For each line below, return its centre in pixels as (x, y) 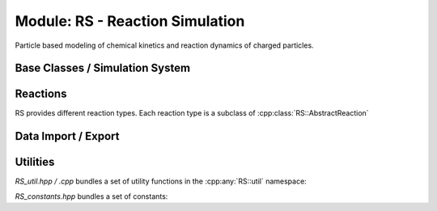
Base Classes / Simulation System (102, 68)
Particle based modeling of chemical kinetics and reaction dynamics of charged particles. (165, 45)
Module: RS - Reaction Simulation (130, 21)
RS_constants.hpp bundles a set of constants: (91, 196)
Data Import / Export (67, 136)
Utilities (35, 162)
